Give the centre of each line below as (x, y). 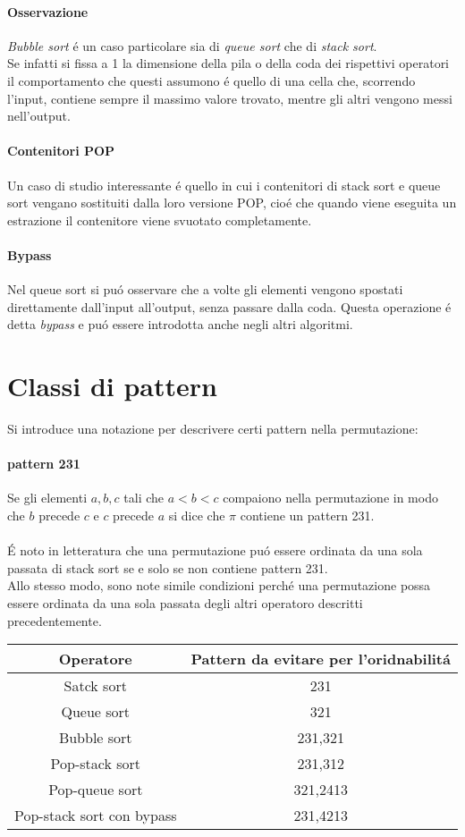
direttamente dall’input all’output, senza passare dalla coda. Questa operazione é (229, 306)
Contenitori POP (61, 151)
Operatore (95, 659)
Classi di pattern (112, 386)
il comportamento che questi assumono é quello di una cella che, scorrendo (211, 80)
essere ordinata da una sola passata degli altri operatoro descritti (185, 603)
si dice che (197, 516)
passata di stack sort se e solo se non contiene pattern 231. (168, 567)
